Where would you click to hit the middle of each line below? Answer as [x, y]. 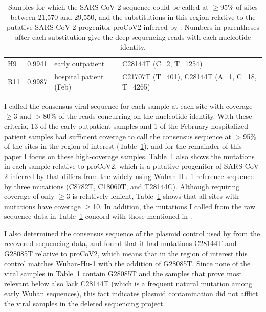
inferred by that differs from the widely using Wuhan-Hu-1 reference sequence [132, 176]
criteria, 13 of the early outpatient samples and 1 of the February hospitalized [126, 126]
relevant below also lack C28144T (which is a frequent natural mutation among [128, 283]
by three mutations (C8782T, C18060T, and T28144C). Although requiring [122, 186]
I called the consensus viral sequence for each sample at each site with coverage [128, 106]
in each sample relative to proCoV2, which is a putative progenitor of [113, 166]
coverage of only [29, 196]
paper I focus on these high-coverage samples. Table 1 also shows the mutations [129, 156]
